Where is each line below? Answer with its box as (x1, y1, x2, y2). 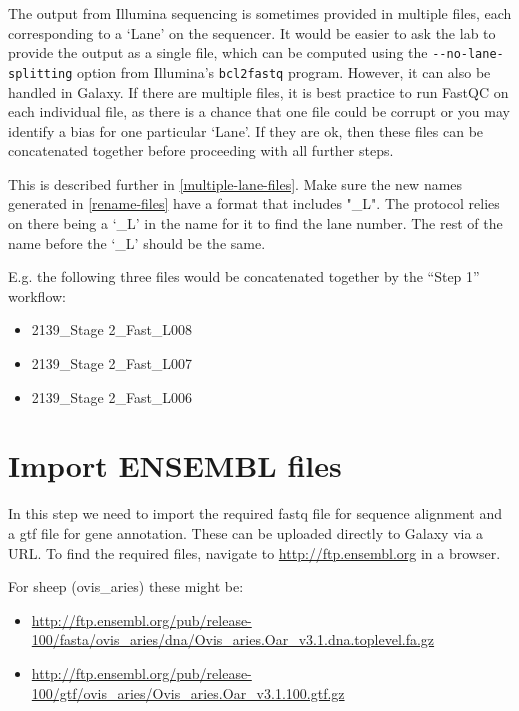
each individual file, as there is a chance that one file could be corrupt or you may (8, 101, 510, 122)
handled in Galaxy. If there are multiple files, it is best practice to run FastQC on (8, 81, 509, 102)
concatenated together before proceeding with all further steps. (8, 140, 394, 161)
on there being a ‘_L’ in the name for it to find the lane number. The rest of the (8, 213, 503, 234)
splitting (8, 66, 73, 81)
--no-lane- (432, 47, 504, 62)
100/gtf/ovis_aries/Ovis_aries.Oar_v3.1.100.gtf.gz (31, 682, 345, 703)
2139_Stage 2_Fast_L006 (31, 386, 193, 407)
